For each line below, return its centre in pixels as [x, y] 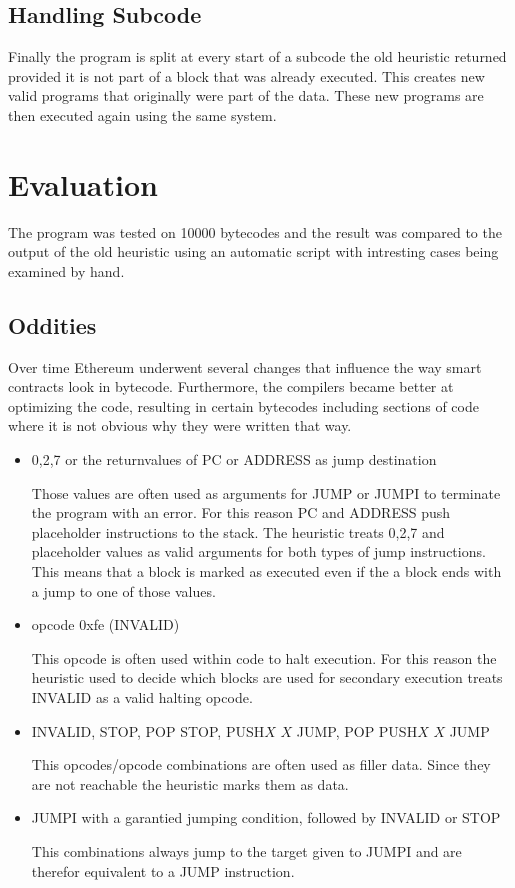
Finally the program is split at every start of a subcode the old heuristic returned [257, 56]
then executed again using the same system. [142, 114]
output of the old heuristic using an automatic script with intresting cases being [253, 251]
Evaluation [83, 183]
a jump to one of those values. [123, 590]
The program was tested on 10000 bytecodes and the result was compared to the [255, 231]
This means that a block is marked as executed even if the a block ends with [266, 571]
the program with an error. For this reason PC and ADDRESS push [241, 512]
